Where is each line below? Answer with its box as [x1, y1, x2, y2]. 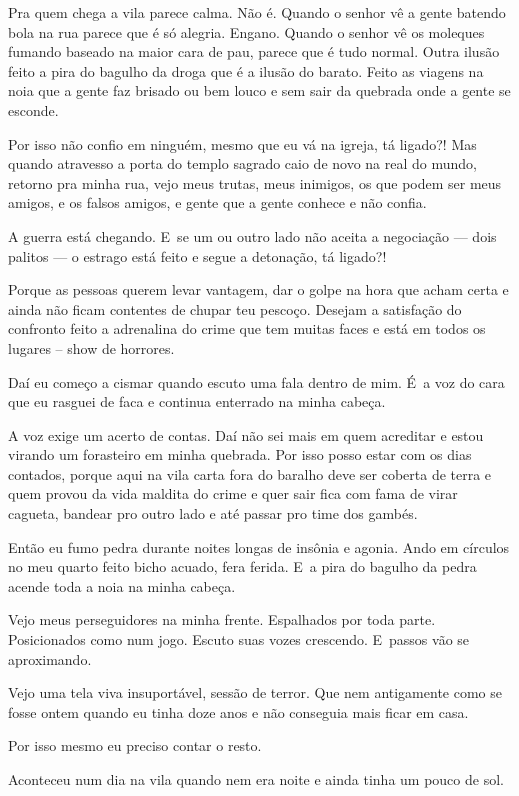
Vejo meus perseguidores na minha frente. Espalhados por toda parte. [8, 609, 436, 630]
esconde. [8, 99, 59, 120]
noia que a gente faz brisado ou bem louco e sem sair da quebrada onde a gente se [8, 80, 511, 101]
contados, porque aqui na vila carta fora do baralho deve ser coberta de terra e [8, 463, 492, 484]
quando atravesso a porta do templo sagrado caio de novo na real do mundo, [8, 153, 477, 174]
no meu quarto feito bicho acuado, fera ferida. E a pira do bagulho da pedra [8, 556, 477, 577]
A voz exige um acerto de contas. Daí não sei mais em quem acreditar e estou [8, 424, 484, 445]
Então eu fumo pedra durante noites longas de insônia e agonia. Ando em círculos [8, 536, 510, 557]
